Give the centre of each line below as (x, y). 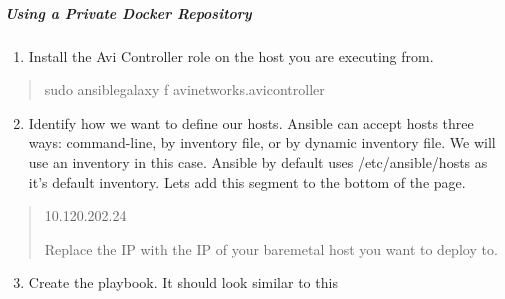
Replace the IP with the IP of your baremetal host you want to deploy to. (271, 248)
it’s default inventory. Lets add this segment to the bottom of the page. (247, 181)
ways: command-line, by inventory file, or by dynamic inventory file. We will (262, 142)
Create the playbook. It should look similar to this (183, 282)
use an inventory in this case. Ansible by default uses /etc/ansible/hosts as (258, 161)
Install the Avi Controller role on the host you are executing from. (231, 55)
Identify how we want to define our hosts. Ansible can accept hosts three (251, 122)
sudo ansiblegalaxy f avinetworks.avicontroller (184, 89)
